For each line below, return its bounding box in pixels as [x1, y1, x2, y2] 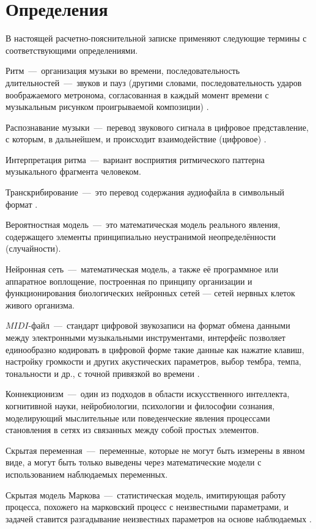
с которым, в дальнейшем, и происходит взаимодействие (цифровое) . [6, 133, 266, 145]
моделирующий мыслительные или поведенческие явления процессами [6, 411, 270, 424]
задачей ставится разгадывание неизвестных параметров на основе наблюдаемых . [6, 512, 312, 525]
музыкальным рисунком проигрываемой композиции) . [6, 100, 209, 113]
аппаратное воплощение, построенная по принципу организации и [6, 274, 252, 287]
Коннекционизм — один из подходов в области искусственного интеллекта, [6, 387, 290, 400]
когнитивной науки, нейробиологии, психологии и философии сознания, [6, 399, 275, 412]
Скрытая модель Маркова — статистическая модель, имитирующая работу [6, 488, 286, 501]
